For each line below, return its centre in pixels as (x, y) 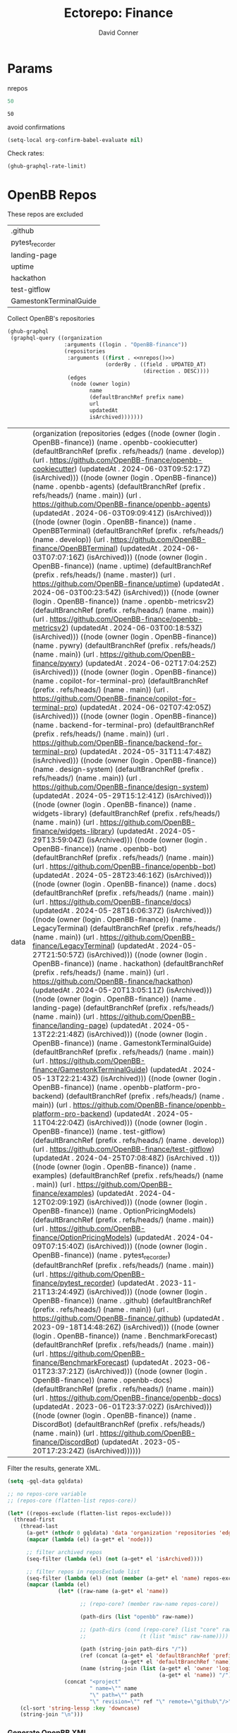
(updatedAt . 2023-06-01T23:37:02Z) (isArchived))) (123, 1406)
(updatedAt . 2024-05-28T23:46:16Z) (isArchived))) (123, 875)
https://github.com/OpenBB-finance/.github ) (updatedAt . (128, 1318)
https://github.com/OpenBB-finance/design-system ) (121, 787)
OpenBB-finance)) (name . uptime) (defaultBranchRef (122, 565)
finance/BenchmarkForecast (80, 1362)
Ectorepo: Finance (119, 13)
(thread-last (39, 1527)
